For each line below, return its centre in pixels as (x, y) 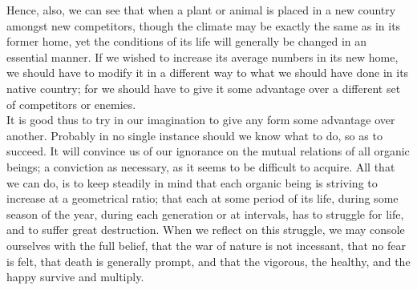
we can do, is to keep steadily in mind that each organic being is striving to (192, 182)
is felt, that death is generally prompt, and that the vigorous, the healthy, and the (208, 261)
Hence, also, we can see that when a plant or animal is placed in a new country (201, 10)
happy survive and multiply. (75, 277)
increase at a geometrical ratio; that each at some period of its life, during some (202, 198)
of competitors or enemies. (71, 104)
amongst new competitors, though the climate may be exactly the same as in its (204, 25)
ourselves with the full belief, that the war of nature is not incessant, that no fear (206, 245)
